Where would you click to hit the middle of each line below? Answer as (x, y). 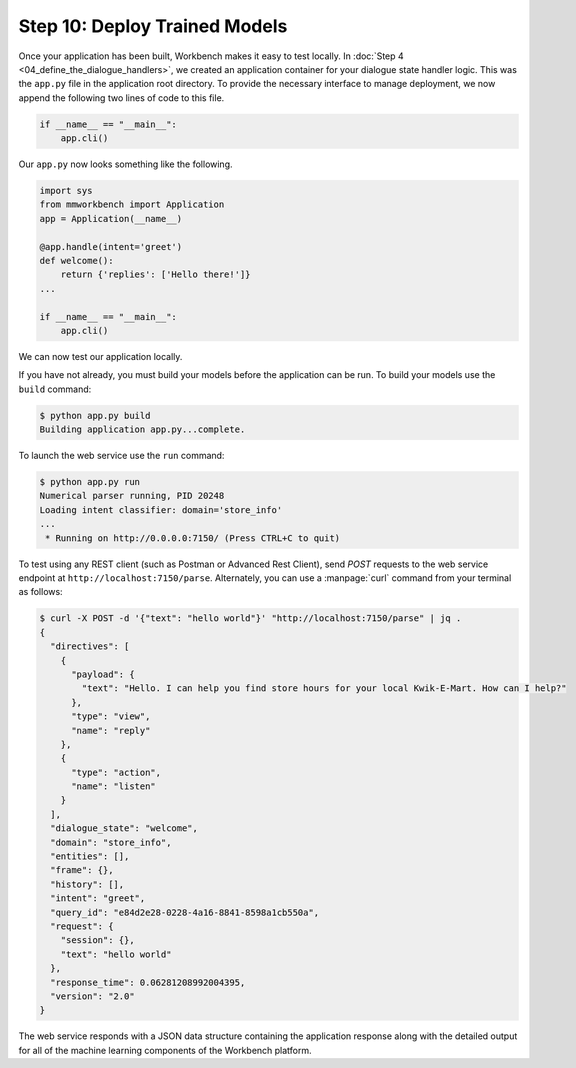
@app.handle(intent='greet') (111, 246)
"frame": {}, (82, 870)
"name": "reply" (111, 730)
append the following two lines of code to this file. (121, 97)
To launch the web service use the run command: (121, 456)
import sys (66, 191)
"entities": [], (90, 856)
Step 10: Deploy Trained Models (153, 26)
